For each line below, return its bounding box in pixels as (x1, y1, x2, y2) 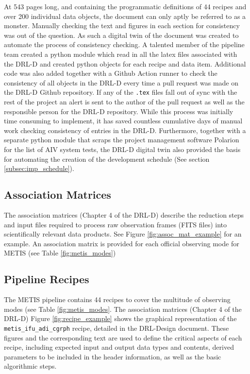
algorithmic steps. (4, 361, 57, 371)
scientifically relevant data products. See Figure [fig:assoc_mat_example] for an (4, 229, 242, 239)
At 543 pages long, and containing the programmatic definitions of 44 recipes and (4, 1, 247, 11)
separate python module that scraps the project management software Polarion (4, 135, 239, 145)
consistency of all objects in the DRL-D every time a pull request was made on (4, 77, 239, 87)
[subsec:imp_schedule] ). (4, 163, 74, 173)
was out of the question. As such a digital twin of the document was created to (4, 30, 239, 40)
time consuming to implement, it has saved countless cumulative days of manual (4, 116, 243, 126)
